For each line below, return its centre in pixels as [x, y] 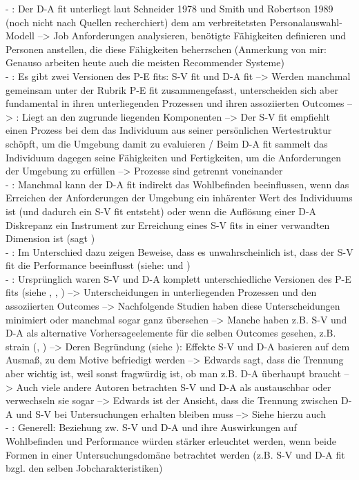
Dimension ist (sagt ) [50, 238]
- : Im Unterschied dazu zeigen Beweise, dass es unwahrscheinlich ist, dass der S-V [179, 251]
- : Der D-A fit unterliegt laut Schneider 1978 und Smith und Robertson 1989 [169, 8]
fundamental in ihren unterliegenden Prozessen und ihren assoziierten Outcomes [175, 103]
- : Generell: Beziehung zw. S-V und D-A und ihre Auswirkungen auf [151, 427]
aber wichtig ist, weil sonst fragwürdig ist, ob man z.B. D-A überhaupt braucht [173, 373]
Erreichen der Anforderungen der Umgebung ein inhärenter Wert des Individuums [179, 198]
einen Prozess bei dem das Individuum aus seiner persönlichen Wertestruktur [169, 130]
